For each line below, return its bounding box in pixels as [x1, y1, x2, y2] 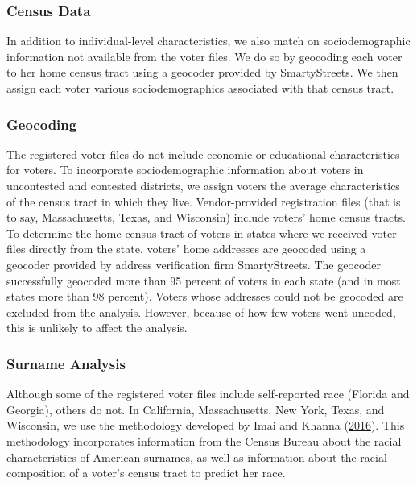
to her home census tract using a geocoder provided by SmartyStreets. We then [6, 64, 398, 81]
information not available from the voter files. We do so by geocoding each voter [6, 48, 403, 64]
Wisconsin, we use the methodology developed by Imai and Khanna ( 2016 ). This [6, 417, 405, 434]
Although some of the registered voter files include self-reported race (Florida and [6, 385, 410, 402]
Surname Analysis [6, 353, 126, 373]
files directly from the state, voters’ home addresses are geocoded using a [6, 240, 366, 257]
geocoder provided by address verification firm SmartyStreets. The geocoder [6, 255, 381, 272]
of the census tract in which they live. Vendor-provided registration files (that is [6, 193, 401, 210]
